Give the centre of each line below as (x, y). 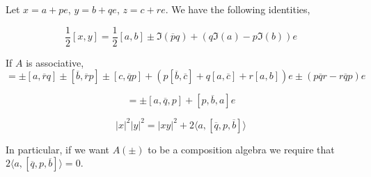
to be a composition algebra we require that (241, 149)
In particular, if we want (58, 149)
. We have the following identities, (238, 9)
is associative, (55, 62)
